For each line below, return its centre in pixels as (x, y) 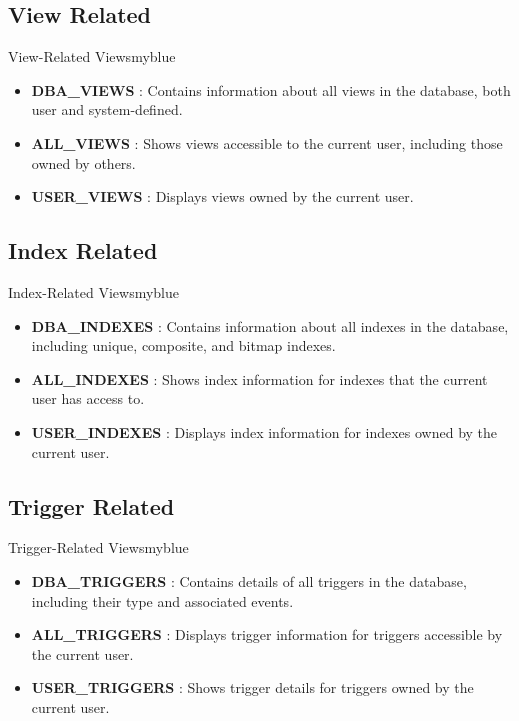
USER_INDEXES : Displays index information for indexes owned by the (264, 431)
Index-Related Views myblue (93, 291)
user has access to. (88, 398)
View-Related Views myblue (92, 56)
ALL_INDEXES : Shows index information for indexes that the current (259, 378)
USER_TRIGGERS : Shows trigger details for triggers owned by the (252, 687)
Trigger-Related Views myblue (98, 547)
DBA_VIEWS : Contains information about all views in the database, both (271, 89)
